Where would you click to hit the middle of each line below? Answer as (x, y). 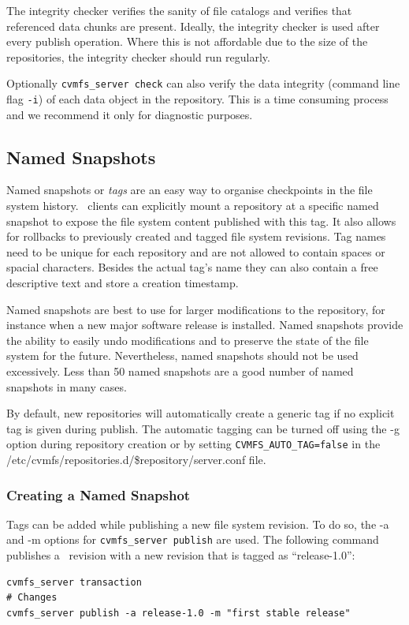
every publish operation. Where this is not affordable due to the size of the (187, 41)
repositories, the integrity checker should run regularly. (138, 56)
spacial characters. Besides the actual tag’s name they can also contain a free (192, 267)
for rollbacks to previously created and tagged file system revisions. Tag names (196, 236)
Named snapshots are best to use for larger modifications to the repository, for (196, 309)
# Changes (32, 598)
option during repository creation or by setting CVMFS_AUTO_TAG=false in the (193, 444)
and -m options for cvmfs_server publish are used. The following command (193, 539)
